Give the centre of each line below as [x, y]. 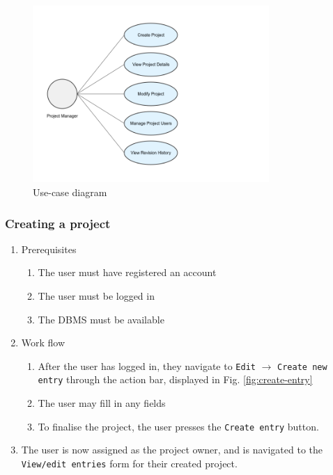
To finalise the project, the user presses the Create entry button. [178, 426]
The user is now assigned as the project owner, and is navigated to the [172, 450]
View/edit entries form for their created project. [129, 463]
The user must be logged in [96, 295]
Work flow [43, 343]
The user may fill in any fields [102, 403]
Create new [302, 367]
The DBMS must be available [101, 319]
